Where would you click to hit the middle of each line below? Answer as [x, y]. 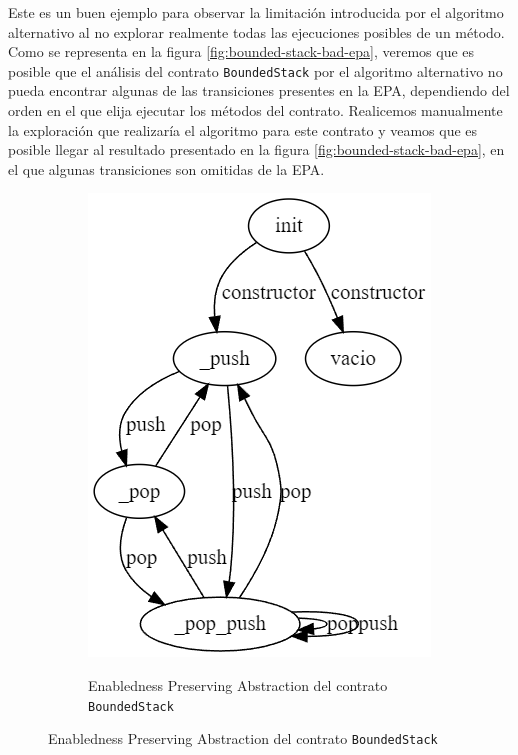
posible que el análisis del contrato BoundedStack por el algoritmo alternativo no [255, 70]
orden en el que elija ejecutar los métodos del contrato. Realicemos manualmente [255, 110]
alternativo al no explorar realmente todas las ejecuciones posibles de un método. [256, 31]
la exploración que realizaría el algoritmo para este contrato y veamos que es [243, 129]
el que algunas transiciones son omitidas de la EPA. [166, 168]
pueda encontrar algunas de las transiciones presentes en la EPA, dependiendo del [259, 90]
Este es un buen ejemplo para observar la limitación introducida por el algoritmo [256, 12]
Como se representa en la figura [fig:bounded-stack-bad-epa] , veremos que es [241, 51]
